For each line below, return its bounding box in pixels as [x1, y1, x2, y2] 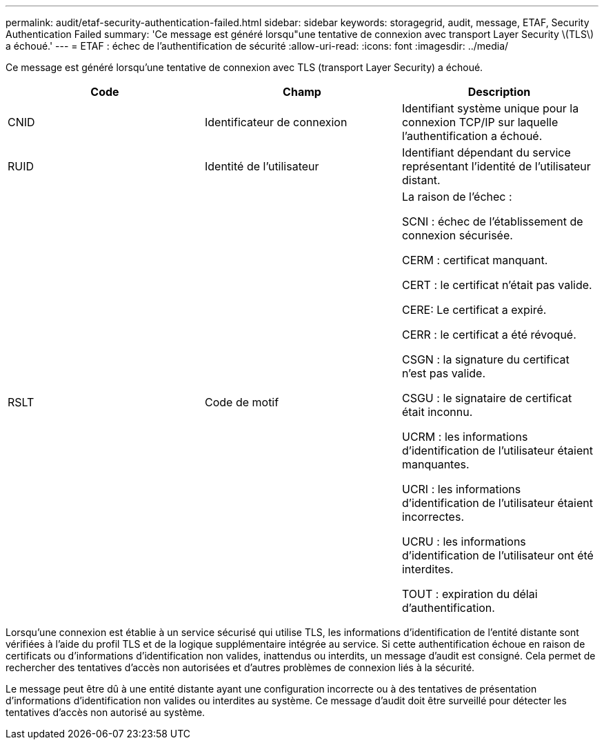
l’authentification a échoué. [401, 129, 543, 143]
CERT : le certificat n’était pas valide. [401, 278, 592, 292]
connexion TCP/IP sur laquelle [401, 115, 558, 129]
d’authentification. [401, 601, 495, 615]
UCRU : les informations [401, 535, 526, 548]
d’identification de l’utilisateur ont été [401, 548, 594, 562]
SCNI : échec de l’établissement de [401, 215, 583, 228]
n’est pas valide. [401, 366, 486, 380]
